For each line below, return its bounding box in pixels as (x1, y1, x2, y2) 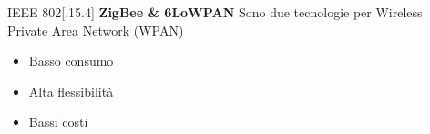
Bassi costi (28, 112, 88, 131)
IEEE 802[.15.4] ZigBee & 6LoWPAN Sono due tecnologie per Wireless (7, 3, 423, 21)
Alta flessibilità (28, 81, 114, 100)
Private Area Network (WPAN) (7, 20, 184, 39)
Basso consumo (28, 51, 114, 70)
